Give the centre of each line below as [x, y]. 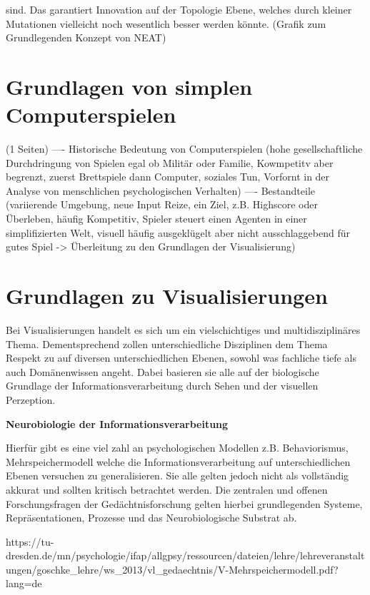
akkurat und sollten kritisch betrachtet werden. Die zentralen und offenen [167, 489]
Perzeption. [31, 399]
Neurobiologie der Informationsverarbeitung [117, 423]
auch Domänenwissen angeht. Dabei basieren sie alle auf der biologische [162, 371]
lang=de [24, 583]
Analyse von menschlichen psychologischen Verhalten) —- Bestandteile [161, 190]
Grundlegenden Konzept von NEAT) [86, 37]
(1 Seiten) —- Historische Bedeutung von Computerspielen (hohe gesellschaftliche [184, 149]
